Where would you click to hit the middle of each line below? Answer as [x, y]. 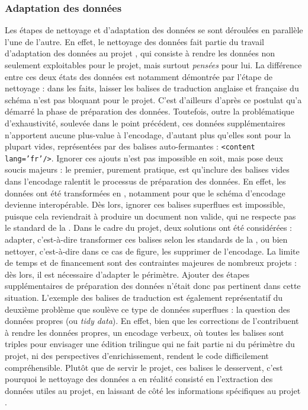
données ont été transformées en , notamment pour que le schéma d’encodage [145, 193]
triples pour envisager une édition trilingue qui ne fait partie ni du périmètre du [150, 344]
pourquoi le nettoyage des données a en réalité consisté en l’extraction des [139, 379]
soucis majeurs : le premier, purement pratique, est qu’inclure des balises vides [147, 169]
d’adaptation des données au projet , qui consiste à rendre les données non [140, 53]
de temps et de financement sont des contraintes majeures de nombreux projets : [151, 263]
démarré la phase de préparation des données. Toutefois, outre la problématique [150, 111]
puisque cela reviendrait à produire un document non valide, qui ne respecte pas [150, 216]
